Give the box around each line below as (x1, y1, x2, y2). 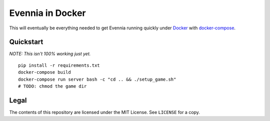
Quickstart (9, 38, 43, 46)
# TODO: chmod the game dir (18, 84, 87, 89)
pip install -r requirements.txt (18, 62, 100, 68)
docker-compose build (18, 70, 71, 75)
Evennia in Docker (9, 7, 86, 18)
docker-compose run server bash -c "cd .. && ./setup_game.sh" (18, 76, 176, 82)
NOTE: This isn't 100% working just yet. (9, 51, 91, 57)
